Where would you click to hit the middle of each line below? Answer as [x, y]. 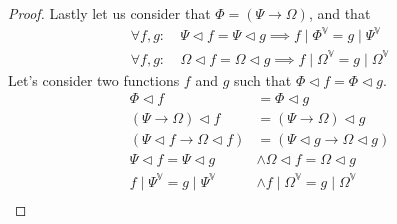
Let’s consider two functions [94, 79]
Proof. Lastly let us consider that [109, 13]
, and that [339, 13]
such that [262, 79]
